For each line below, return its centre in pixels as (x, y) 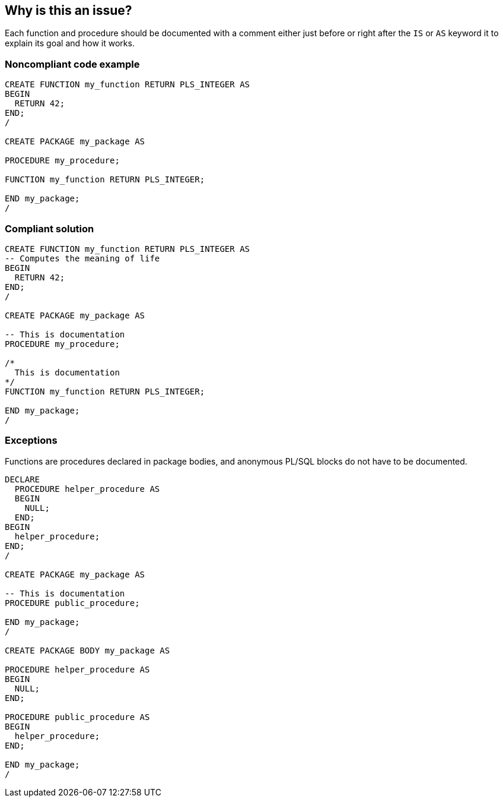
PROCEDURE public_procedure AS (77, 717)
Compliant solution (50, 228)
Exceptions (31, 441)
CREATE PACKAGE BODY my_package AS (87, 650)
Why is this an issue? (69, 10)
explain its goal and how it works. (70, 43)
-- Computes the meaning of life (82, 258)
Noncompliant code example (72, 64)
